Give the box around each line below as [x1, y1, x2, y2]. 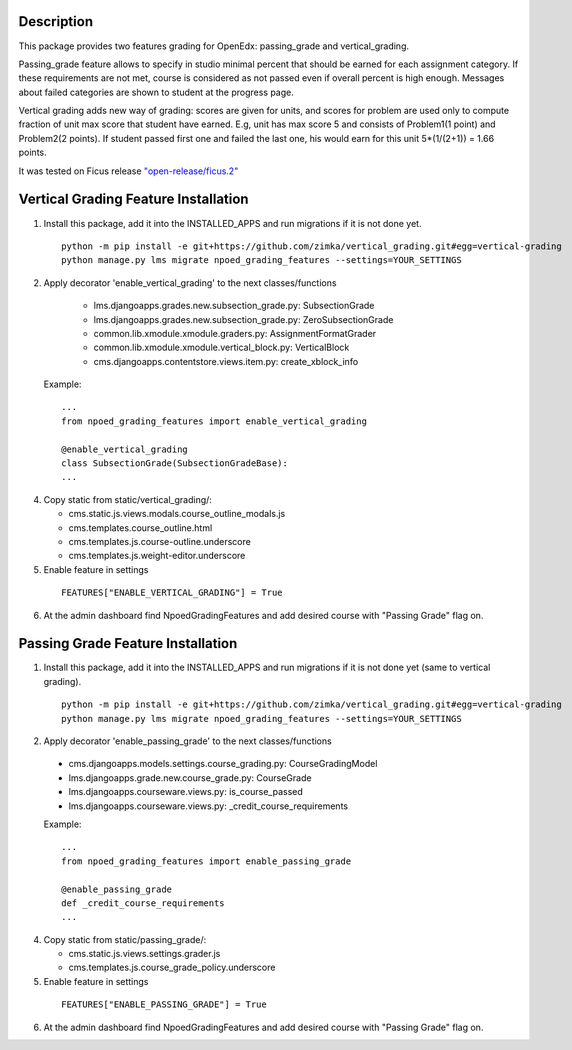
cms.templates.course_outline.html [68, 521, 213, 534]
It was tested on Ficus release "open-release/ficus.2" [18, 165, 239, 177]
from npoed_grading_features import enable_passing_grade [61, 855, 352, 867]
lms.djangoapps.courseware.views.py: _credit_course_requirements [68, 800, 349, 812]
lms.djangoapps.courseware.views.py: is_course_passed [68, 786, 304, 798]
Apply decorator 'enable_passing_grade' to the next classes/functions [43, 735, 332, 747]
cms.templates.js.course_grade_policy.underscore [68, 961, 276, 974]
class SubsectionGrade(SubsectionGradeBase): [61, 458, 289, 469]
